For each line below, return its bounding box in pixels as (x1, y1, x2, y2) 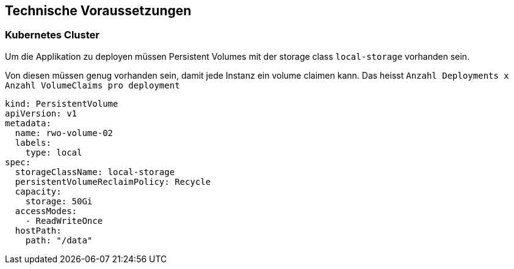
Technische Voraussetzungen (5, 3, 192, 18)
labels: (15, 137, 51, 148)
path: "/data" (25, 235, 93, 245)
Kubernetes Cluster (5, 29, 100, 41)
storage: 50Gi (25, 196, 93, 206)
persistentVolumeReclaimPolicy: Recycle (15, 176, 211, 187)
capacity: (15, 186, 62, 196)
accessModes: (15, 206, 78, 216)
